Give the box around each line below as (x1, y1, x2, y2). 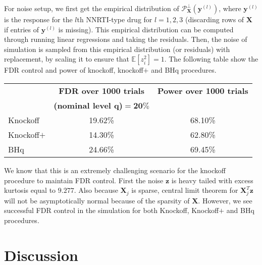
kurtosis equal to (4, 185, 56, 195)
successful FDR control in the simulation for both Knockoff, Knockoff (4, 205, 219, 216)
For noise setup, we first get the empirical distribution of (4, 3, 179, 13)
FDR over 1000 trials (59, 84, 144, 96)
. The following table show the (164, 54, 258, 64)
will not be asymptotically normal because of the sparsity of (4, 195, 190, 205)
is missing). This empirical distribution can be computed (58, 24, 234, 34)
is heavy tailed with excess (171, 175, 253, 185)
